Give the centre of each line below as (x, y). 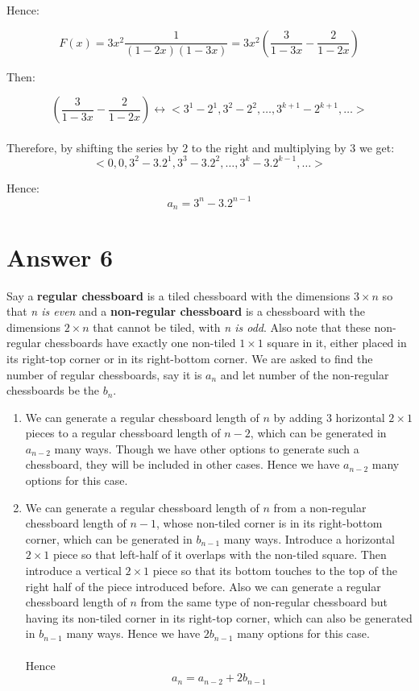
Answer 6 (60, 257)
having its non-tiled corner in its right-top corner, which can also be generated (219, 617)
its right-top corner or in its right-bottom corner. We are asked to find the (190, 358)
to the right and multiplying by (269, 147)
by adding (298, 417)
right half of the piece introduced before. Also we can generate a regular (203, 586)
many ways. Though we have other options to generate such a (207, 448)
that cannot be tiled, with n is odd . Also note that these (232, 327)
